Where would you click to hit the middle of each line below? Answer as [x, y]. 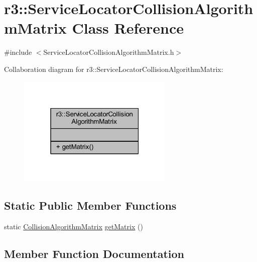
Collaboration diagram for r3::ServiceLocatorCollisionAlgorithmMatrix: [114, 69]
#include [18, 52]
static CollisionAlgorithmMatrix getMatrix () [74, 227]
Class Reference [128, 28]
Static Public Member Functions [90, 205]
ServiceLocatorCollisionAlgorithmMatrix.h [109, 52]
